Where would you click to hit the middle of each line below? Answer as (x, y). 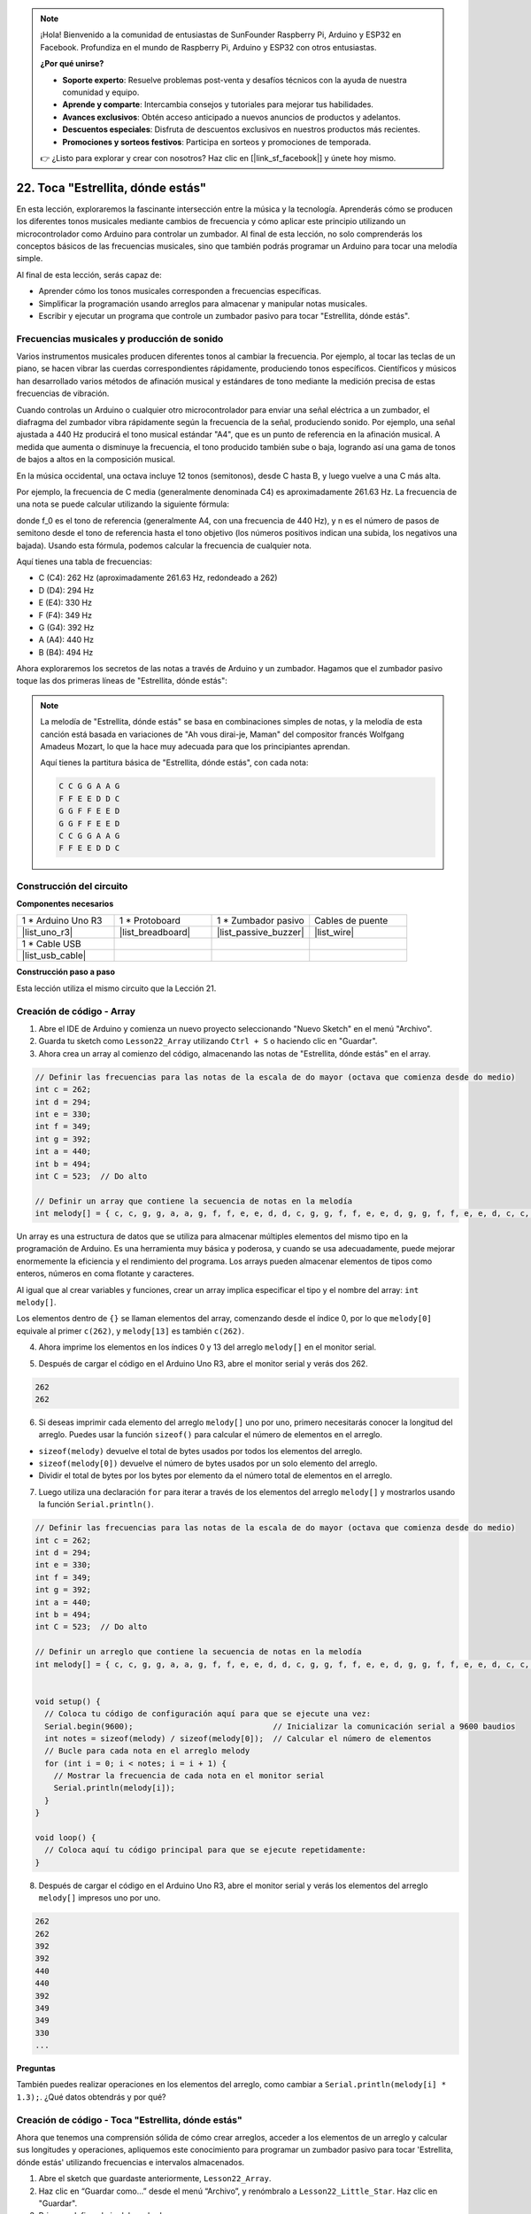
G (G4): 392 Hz (66, 627)
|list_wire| (334, 933)
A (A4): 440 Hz (66, 640)
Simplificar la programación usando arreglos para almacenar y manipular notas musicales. (203, 303)
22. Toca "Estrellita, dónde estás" (112, 187)
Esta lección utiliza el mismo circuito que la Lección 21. (116, 988)
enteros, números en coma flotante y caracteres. (105, 1273)
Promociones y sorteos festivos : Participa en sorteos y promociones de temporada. (217, 142)
